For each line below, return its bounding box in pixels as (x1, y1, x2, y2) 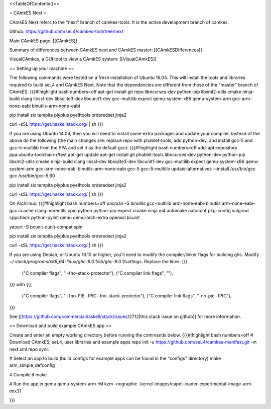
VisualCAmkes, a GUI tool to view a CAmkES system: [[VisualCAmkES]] (9, 56, 157, 62)
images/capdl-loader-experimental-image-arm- (154, 381, 253, 387)
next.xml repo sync (9, 346, 49, 352)
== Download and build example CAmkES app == (9, 322, 112, 329)
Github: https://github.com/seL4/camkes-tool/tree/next (9, 28, 123, 35)
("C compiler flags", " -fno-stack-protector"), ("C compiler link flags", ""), (22, 270, 173, 276)
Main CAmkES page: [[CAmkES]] (9, 38, 77, 44)
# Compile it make (9, 371, 47, 377)
